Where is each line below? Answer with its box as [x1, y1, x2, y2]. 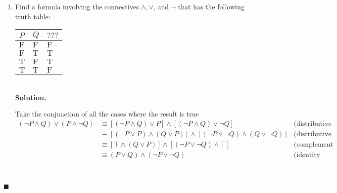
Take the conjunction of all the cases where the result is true [15, 109, 199, 119]
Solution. [15, 92, 47, 102]
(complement [293, 141, 334, 149]
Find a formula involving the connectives [15, 1, 139, 11]
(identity [293, 152, 321, 159]
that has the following [178, 1, 244, 11]
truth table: [15, 11, 50, 21]
